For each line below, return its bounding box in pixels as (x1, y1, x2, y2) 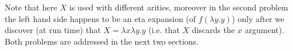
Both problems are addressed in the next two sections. (5, 35, 198, 47)
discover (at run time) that (5, 24, 101, 36)
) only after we (232, 12, 285, 24)
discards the (191, 24, 235, 36)
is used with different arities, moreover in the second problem (69, 1, 288, 13)
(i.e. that (148, 24, 180, 36)
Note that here (5, 1, 57, 13)
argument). (245, 24, 284, 36)
